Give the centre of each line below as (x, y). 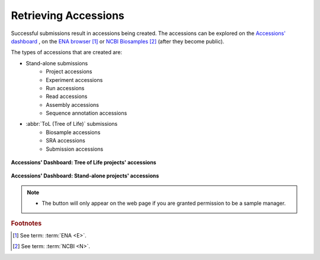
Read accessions (67, 96)
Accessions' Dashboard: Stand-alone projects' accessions (85, 176)
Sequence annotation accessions (87, 113)
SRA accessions (65, 141)
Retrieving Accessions (68, 15)
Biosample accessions (73, 132)
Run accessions (65, 88)
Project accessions (69, 72)
